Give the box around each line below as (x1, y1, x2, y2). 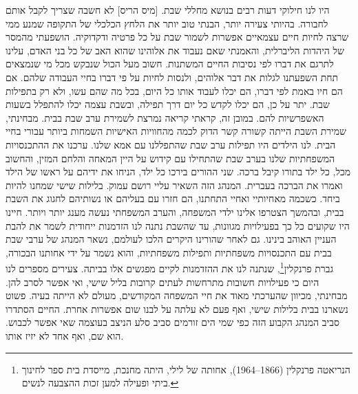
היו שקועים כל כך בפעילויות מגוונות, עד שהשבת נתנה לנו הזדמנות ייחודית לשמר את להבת (6, 218, 350, 232)
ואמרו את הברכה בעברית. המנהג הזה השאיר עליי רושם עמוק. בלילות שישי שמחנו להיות (6, 177, 343, 192)
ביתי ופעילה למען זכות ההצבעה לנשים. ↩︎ (21, 375, 179, 390)
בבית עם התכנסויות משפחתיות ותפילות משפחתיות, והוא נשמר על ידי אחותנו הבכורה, (6, 245, 332, 259)
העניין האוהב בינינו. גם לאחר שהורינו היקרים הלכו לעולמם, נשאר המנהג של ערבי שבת (6, 232, 337, 246)
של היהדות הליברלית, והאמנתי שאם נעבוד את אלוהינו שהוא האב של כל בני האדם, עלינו (6, 43, 344, 57)
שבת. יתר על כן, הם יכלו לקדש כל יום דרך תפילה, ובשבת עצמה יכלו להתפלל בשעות (6, 97, 330, 111)
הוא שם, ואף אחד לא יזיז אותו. (6, 328, 124, 342)
